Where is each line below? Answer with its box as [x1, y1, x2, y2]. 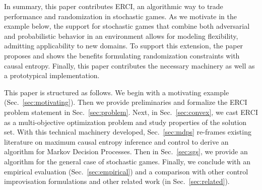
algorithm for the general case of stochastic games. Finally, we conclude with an [4, 156, 251, 166]
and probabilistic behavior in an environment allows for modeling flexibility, [4, 30, 238, 41]
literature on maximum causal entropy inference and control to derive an [4, 136, 229, 147]
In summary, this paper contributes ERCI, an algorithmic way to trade [4, 1, 223, 11]
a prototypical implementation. [4, 70, 100, 81]
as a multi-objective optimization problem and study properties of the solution [4, 116, 247, 127]
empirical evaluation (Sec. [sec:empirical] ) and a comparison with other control [4, 166, 248, 176]
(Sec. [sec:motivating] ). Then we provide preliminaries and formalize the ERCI [4, 97, 247, 107]
